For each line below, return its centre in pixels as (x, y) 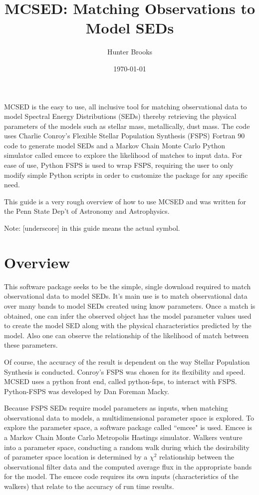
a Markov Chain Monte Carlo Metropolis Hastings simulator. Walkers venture (123, 437)
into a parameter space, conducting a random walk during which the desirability (127, 447)
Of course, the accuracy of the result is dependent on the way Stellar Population (127, 361)
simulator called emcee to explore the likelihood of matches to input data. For (123, 155)
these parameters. (31, 345)
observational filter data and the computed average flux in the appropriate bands (128, 466)
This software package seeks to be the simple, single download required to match (128, 286)
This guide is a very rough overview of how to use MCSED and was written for (125, 201)
